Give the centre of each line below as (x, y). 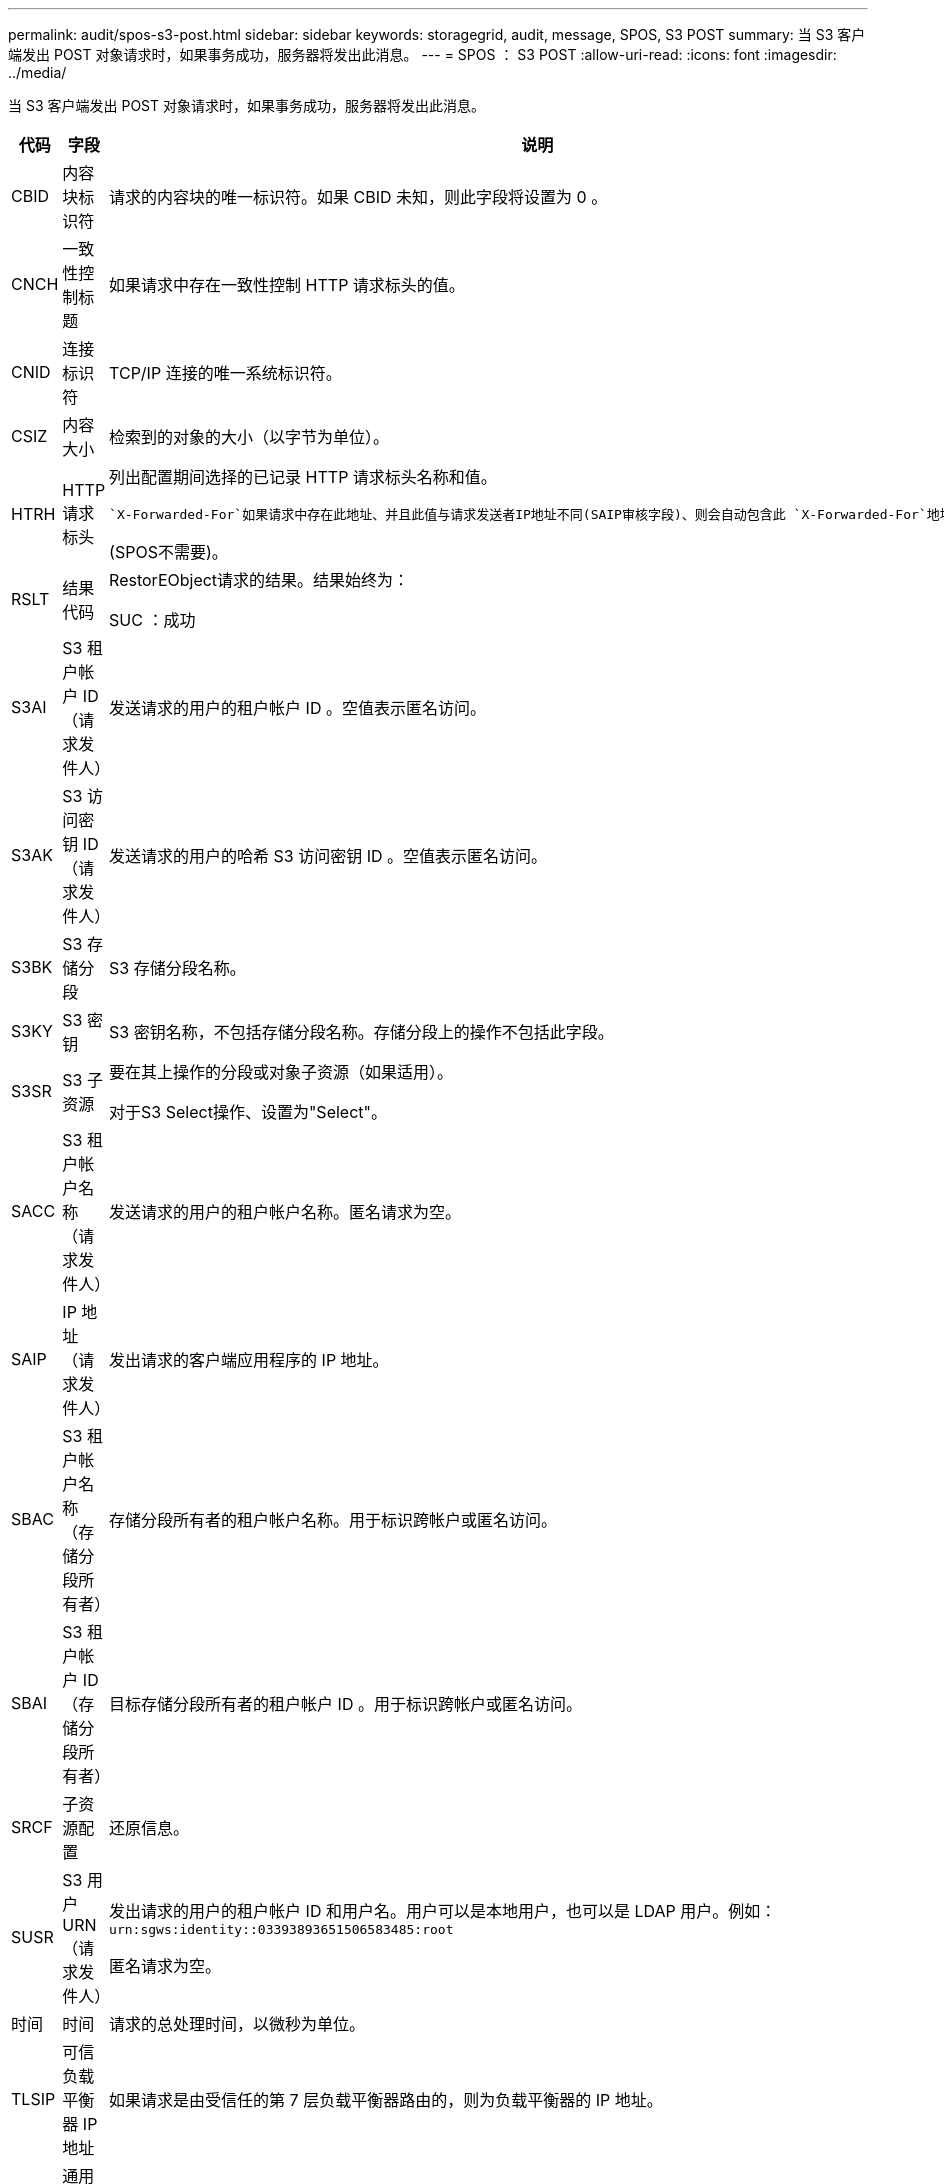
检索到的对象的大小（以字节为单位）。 (249, 437)
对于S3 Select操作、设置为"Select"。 (248, 1112)
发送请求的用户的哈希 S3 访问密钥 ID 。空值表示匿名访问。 (328, 856)
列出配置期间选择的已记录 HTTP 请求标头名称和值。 (303, 477)
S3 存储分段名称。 (177, 968)
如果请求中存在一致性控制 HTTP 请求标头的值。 (287, 285)
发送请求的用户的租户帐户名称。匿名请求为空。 (285, 1212)
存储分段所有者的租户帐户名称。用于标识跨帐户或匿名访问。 (333, 1520)
